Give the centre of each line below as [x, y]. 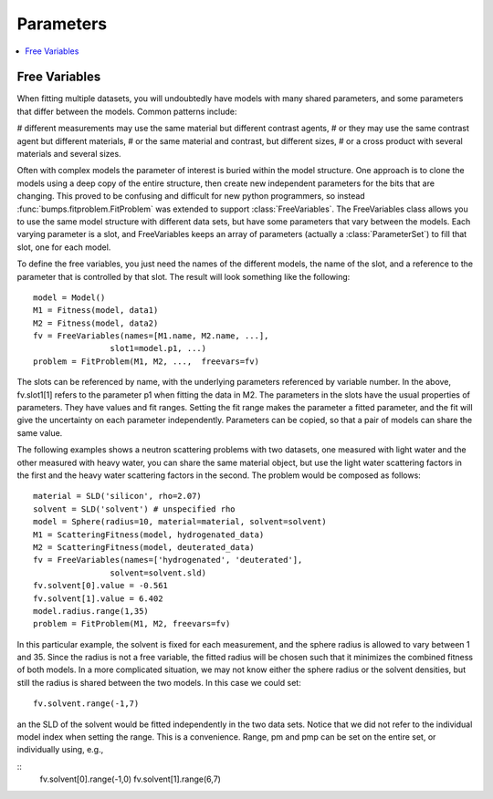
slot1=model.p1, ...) [158, 348]
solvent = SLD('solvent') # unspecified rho [135, 509]
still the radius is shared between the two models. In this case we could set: [159, 682]
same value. [40, 432]
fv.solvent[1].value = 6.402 [98, 598]
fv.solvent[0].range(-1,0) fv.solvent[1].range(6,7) [130, 779]
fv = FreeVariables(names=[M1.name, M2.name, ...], [151, 336]
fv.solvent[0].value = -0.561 [101, 586]
